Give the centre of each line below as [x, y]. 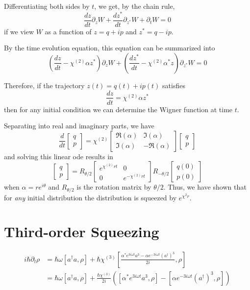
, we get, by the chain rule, [135, 6]
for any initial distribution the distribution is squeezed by [90, 197]
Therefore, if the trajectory [44, 85]
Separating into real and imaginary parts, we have [79, 126]
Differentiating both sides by [47, 6]
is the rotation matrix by [114, 187]
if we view [19, 31]
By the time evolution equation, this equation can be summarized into [110, 48]
